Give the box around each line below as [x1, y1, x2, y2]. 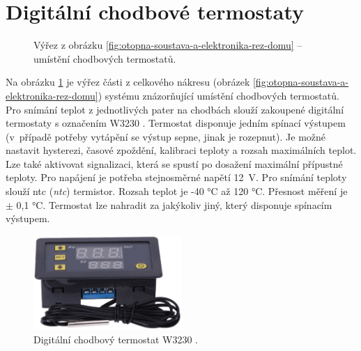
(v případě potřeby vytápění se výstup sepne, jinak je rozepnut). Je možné [6, 129, 326, 143]
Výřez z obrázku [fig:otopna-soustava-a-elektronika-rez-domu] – [33, 38, 302, 52]
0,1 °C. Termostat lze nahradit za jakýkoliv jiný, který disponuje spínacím [16, 197, 332, 212]
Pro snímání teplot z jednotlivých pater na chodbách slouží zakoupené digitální [6, 102, 344, 116]
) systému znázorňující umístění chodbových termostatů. [98, 88, 339, 102]
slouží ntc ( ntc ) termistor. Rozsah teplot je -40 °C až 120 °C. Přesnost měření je [6, 184, 348, 198]
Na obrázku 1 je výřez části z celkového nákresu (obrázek [6, 75, 250, 89]
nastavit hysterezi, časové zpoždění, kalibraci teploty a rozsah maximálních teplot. [6, 143, 357, 157]
